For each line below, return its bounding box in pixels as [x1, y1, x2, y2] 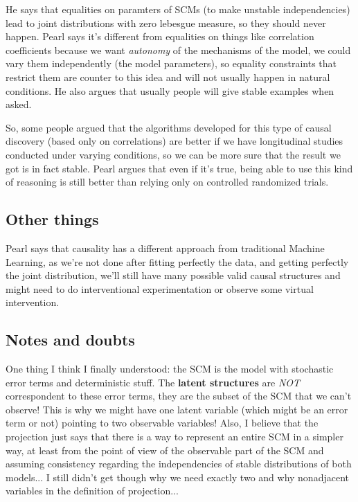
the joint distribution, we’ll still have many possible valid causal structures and [6, 268, 341, 283]
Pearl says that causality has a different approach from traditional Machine [6, 240, 325, 255]
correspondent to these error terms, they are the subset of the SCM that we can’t [6, 388, 352, 403]
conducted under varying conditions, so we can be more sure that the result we [6, 147, 341, 161]
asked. [6, 97, 32, 111]
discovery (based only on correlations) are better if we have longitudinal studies [6, 134, 343, 148]
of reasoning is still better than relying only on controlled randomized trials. [6, 174, 329, 189]
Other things [6, 208, 99, 230]
